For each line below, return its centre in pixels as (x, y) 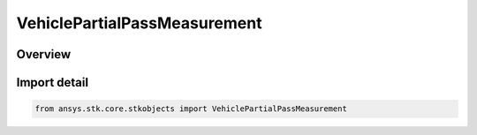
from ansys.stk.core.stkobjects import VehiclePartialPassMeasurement (191, 109)
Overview (44, 54)
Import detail (52, 82)
